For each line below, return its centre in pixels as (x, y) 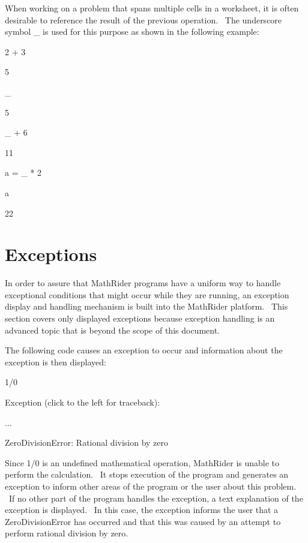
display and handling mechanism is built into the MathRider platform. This (146, 306)
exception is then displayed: (56, 361)
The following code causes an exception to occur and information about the (144, 350)
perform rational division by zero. (67, 533)
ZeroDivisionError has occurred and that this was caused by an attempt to (143, 521)
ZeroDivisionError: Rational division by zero (87, 442)
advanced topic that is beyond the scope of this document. (113, 330)
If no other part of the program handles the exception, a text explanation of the (156, 498)
